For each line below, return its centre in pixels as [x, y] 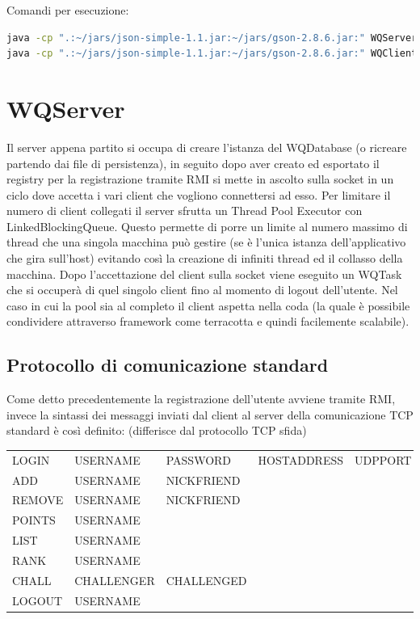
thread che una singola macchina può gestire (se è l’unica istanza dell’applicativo [206, 242]
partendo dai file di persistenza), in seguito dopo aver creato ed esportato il [193, 163]
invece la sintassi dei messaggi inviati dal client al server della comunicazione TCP [210, 414]
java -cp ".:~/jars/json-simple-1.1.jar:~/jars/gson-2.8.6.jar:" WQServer [212, 38]
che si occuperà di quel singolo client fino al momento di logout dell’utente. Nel [202, 290]
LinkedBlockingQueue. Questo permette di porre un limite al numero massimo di [207, 226]
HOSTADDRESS [300, 459]
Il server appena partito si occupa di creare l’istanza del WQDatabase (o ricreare [207, 147]
